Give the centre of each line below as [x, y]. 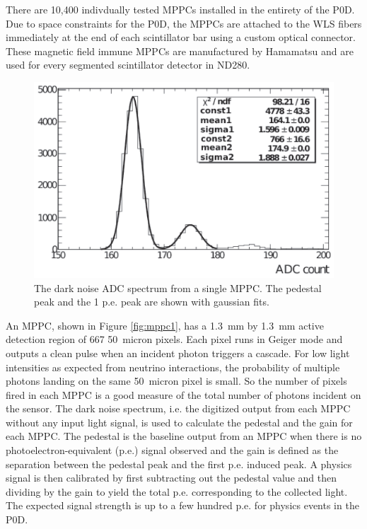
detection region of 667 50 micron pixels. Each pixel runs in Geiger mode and [174, 339]
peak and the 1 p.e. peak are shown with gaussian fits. [152, 302]
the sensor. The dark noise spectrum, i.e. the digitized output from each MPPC [178, 408]
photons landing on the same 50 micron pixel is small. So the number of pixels [176, 381]
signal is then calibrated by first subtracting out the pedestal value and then [171, 478]
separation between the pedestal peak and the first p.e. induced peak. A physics [179, 464]
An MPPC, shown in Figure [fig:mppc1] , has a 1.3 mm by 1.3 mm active [165, 325]
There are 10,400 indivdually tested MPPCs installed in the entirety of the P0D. [180, 9]
